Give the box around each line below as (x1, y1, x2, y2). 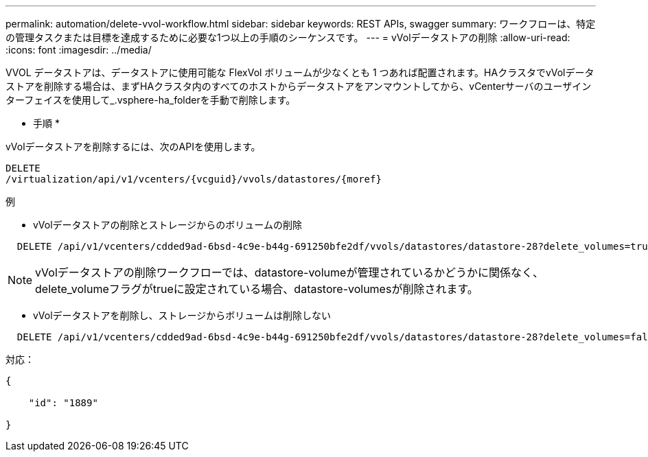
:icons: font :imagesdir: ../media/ (5, 44, 152, 56)
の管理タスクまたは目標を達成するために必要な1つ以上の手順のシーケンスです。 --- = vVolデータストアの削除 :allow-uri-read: (5, 32, 570, 43)
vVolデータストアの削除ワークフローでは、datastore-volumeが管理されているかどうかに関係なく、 (35, 266, 544, 279)
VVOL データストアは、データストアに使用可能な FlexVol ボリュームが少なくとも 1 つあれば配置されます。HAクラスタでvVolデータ (5, 67, 594, 78)
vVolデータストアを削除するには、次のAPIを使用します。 (5, 141, 261, 152)
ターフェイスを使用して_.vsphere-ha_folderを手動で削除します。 (5, 94, 296, 106)
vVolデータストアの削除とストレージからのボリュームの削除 (33, 219, 302, 231)
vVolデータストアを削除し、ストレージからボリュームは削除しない (33, 309, 331, 321)
